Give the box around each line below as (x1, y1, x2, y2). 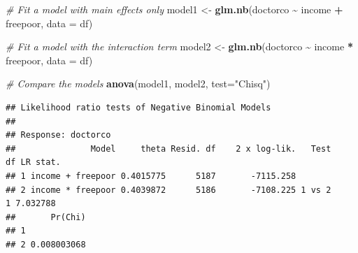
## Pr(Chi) (6, 212, 86, 222)
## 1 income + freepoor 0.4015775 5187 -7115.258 (6, 171, 296, 181)
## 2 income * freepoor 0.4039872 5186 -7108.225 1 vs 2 (6, 185, 331, 195)
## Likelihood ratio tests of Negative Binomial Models (6, 102, 271, 113)
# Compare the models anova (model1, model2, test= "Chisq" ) (6, 76, 271, 91)
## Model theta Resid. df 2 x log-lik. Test (6, 143, 331, 154)
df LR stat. (6, 157, 61, 168)
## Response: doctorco (6, 130, 111, 140)
